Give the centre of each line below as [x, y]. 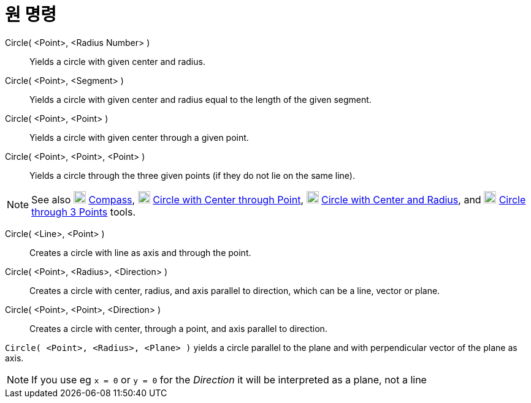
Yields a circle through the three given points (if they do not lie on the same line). [193, 175]
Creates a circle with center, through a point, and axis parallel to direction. [178, 328]
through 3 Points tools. [84, 212]
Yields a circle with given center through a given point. [139, 137]
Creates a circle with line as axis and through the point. [140, 252]
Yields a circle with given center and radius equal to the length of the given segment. [201, 99]
